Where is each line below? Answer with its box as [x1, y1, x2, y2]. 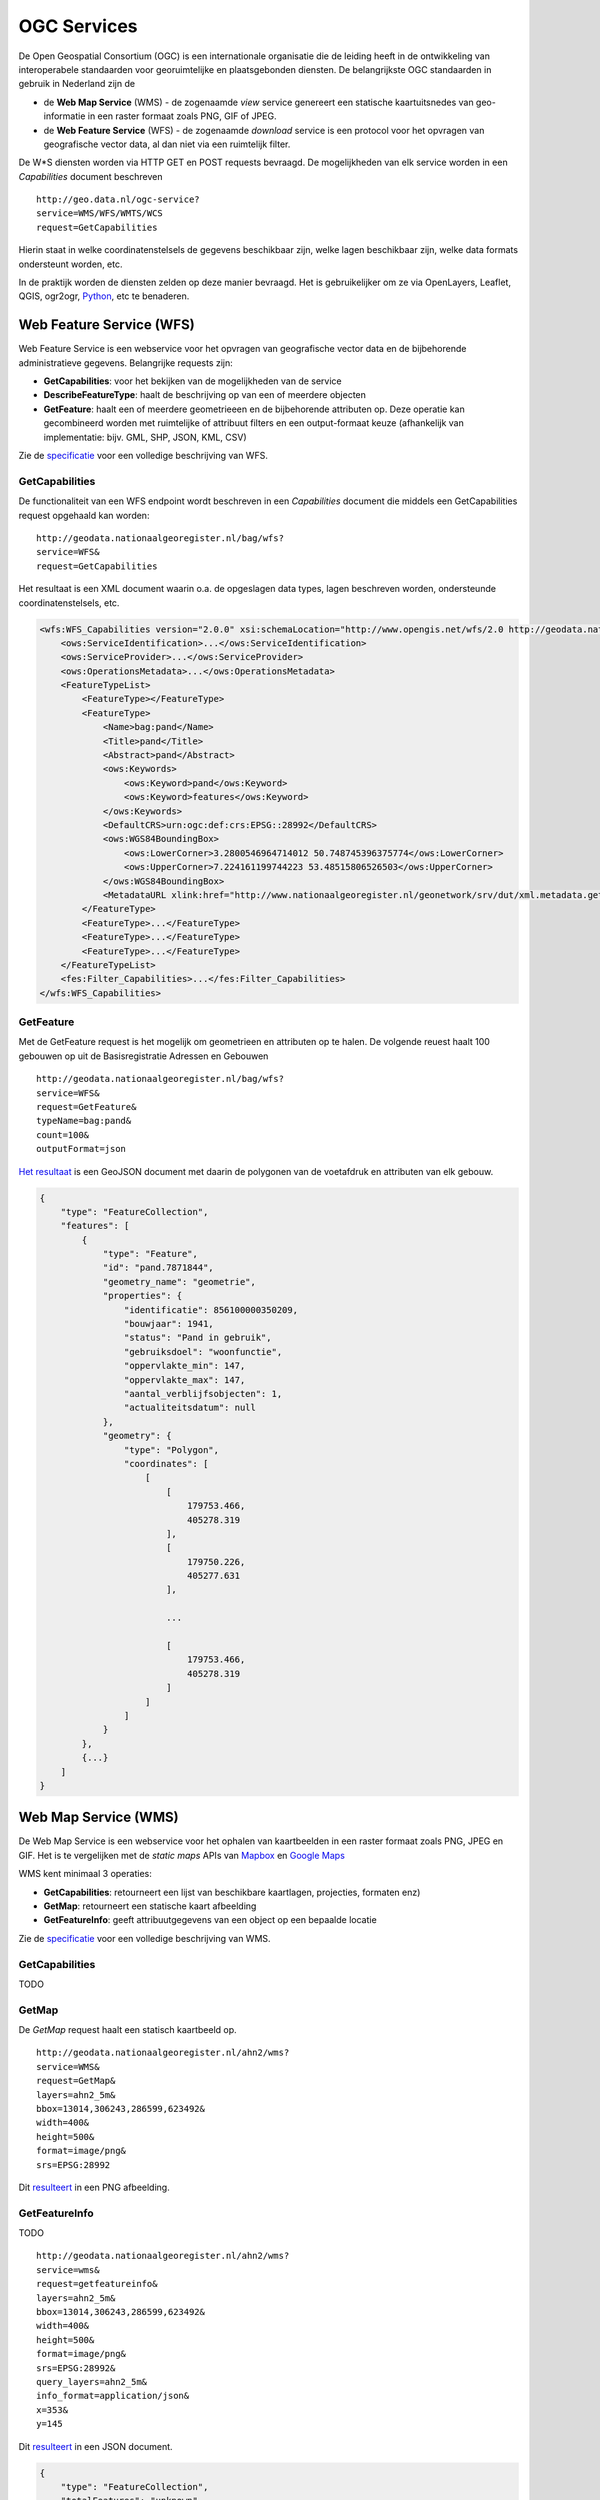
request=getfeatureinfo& [36, 2278, 158, 2290]
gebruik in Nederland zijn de [18, 78, 135, 90]
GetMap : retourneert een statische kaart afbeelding [43, 1900, 257, 1912]
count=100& [36, 1129, 90, 1140]
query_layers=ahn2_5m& [36, 2376, 148, 2387]
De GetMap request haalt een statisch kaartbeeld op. [18, 2024, 237, 2036]
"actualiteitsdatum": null [123, 1402, 257, 1414]
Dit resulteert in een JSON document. [18, 2440, 174, 2452]
